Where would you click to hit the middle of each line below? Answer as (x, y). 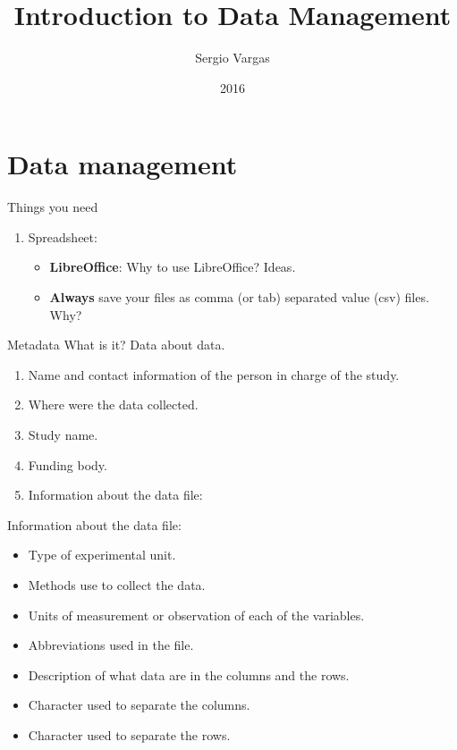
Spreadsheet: (63, 236)
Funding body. (68, 464)
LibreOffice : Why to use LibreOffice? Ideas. (173, 267)
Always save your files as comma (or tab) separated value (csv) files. (239, 297)
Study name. (63, 434)
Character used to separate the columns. (139, 705)
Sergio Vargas (233, 58)
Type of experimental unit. (102, 555)
